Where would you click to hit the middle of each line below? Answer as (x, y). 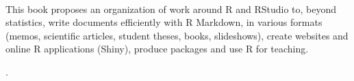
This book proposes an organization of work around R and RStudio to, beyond (171, 9)
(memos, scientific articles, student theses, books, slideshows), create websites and (177, 35)
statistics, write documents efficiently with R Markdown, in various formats (164, 22)
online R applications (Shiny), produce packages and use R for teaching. (157, 49)
